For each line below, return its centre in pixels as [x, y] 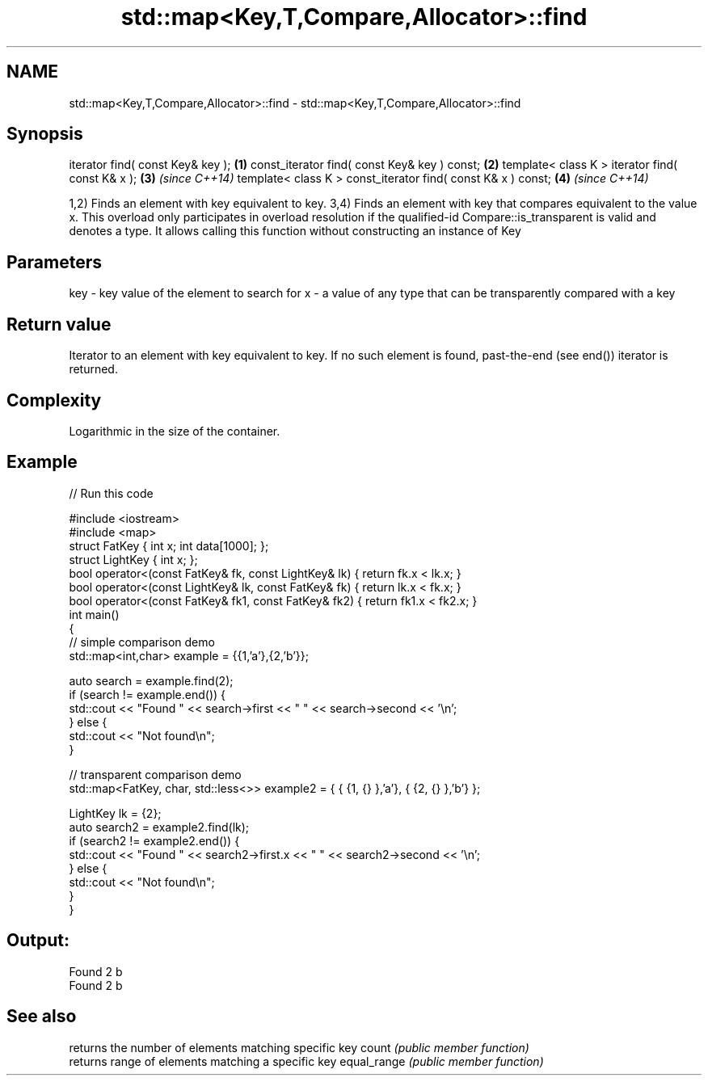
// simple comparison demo [142, 642]
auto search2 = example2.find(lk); [159, 827]
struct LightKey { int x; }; [133, 559]
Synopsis [45, 134]
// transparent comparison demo [155, 774]
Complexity [54, 400]
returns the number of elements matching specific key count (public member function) [299, 1047]
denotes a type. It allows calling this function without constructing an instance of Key [295, 231]
